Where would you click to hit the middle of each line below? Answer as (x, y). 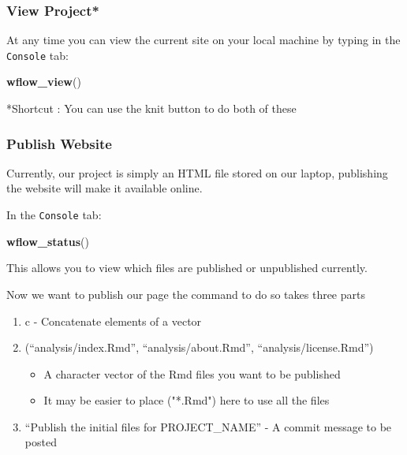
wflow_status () (48, 241)
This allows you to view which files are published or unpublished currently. (187, 268)
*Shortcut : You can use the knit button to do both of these (151, 108)
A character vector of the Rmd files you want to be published (192, 373)
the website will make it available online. (105, 188)
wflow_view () (44, 82)
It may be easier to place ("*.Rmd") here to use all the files (187, 400)
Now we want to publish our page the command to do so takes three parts (186, 294)
